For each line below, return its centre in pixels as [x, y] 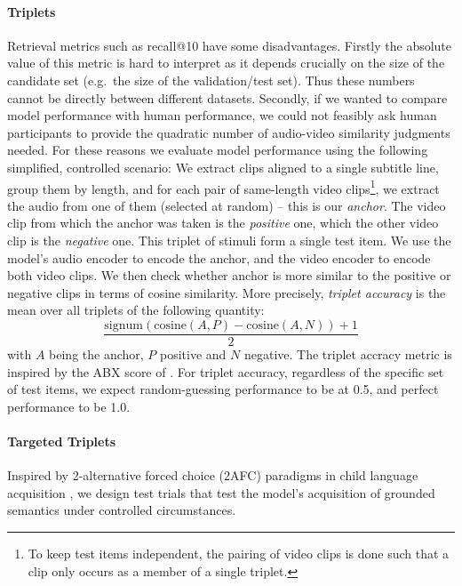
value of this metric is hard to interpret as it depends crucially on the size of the [226, 63]
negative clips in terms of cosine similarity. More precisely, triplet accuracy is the [227, 292]
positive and [193, 354]
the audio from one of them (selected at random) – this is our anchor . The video [227, 205]
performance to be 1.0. [69, 406]
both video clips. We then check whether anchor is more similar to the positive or [229, 275]
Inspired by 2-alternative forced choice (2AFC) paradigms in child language [213, 475]
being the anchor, [96, 354]
